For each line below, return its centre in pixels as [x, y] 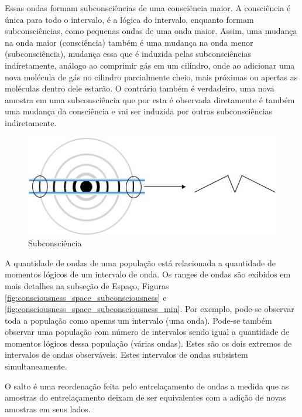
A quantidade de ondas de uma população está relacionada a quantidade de [140, 262]
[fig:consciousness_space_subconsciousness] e [86, 297]
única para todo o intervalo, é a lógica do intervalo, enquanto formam [129, 19]
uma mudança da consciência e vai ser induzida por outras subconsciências [139, 111]
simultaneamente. [36, 366]
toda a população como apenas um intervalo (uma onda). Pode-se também [138, 320]
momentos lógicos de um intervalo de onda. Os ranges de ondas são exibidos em [148, 274]
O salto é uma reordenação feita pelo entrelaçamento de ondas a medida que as [147, 386]
